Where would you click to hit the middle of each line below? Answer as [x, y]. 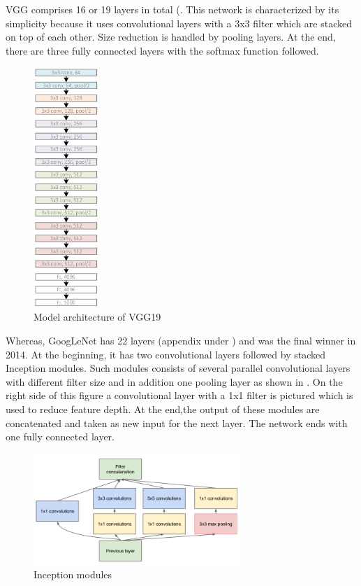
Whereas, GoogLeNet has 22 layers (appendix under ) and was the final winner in [181, 340]
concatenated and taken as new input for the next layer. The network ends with [177, 423]
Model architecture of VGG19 [97, 317]
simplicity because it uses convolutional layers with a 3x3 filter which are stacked [179, 23]
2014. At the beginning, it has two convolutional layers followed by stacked [165, 354]
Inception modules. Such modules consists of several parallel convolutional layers [178, 368]
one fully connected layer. [60, 437]
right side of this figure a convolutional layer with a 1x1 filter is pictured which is [179, 395]
